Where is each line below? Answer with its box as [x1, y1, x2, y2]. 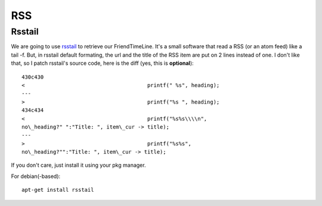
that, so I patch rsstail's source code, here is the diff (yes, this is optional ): [11, 60, 194, 67]
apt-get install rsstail [21, 186, 94, 193]
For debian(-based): [11, 173, 61, 180]
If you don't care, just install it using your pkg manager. [11, 161, 146, 169]
